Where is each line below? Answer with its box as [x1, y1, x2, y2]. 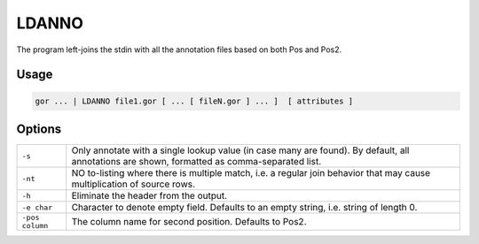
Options [16, 121, 62, 136]
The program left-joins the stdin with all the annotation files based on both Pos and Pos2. [16, 44, 342, 55]
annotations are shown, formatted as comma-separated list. [71, 156, 322, 168]
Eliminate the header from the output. [71, 190, 228, 202]
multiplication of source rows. [71, 178, 195, 190]
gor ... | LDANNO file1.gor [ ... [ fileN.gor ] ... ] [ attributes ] [35, 95, 354, 106]
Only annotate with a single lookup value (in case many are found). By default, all [71, 144, 410, 156]
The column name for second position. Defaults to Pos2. [71, 216, 307, 228]
